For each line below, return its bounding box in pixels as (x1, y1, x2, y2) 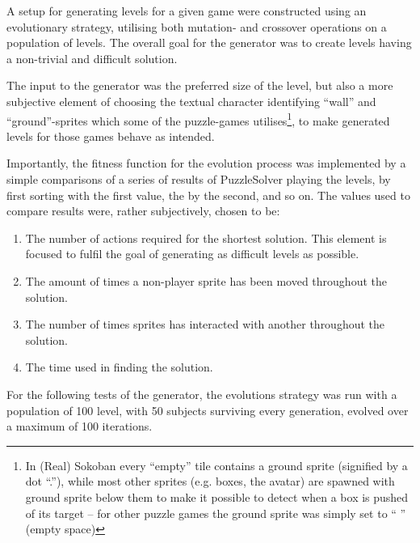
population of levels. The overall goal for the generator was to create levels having (6, 34, 412, 51)
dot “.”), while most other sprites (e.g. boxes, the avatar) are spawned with (25, 473, 395, 490)
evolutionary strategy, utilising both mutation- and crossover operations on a (6, 18, 387, 35)
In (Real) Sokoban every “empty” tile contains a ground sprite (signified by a (25, 456, 408, 473)
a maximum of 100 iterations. (6, 418, 153, 435)
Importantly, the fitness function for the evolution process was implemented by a (6, 155, 406, 172)
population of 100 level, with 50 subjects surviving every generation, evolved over (6, 401, 409, 418)
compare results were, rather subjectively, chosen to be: (6, 202, 280, 219)
